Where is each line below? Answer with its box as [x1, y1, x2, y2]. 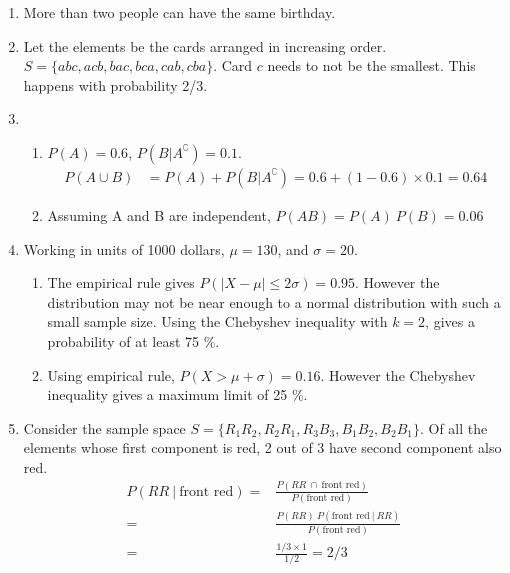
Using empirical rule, [47, 364, 175, 385]
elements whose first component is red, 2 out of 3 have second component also [23, 437, 502, 458]
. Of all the [419, 417, 488, 438]
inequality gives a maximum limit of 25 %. [47, 384, 308, 405]
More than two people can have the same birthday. [23, 2, 336, 22]
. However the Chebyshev [320, 364, 476, 385]
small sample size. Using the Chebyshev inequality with [47, 311, 388, 332]
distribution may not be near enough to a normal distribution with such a [47, 291, 501, 312]
